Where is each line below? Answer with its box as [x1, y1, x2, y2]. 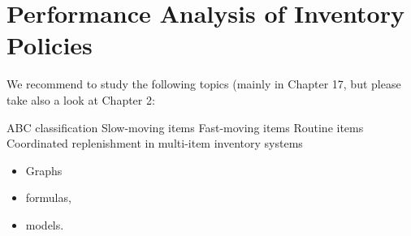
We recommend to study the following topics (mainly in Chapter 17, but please [6, 75, 401, 92]
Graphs [25, 161, 63, 178]
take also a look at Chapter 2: [6, 91, 155, 108]
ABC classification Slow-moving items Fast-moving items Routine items [6, 118, 364, 135]
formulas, [25, 189, 71, 206]
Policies [6, 28, 93, 62]
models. [25, 216, 64, 233]
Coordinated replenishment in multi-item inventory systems [6, 135, 303, 152]
